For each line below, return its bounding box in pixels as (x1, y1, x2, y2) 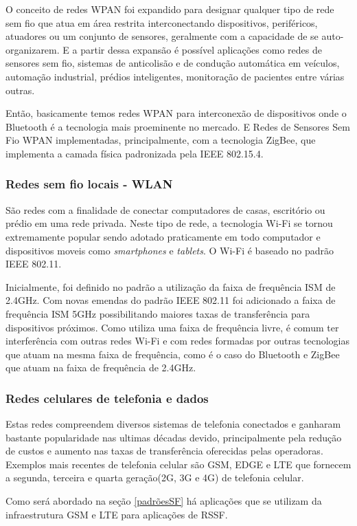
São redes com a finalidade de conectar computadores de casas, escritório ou (5, 202, 325, 217)
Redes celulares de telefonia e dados (5, 389, 209, 406)
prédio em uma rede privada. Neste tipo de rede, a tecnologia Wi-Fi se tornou (5, 216, 333, 230)
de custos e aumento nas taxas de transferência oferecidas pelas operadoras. (5, 443, 323, 458)
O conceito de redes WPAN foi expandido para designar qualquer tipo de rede (5, 2, 334, 16)
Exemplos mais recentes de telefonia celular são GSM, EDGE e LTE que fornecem (5, 457, 352, 471)
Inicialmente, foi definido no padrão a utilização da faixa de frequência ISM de (5, 279, 336, 294)
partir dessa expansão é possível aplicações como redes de (80, 42, 322, 56)
